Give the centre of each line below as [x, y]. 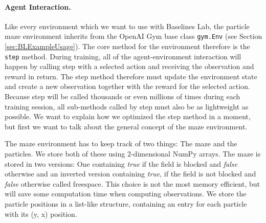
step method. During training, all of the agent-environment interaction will [123, 56]
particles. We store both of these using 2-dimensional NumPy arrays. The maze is [133, 154]
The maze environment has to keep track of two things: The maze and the [121, 143]
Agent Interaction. [38, 6]
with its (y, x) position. [41, 214]
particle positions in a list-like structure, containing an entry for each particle [126, 204]
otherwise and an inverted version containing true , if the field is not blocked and [130, 174]
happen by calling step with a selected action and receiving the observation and [129, 66]
